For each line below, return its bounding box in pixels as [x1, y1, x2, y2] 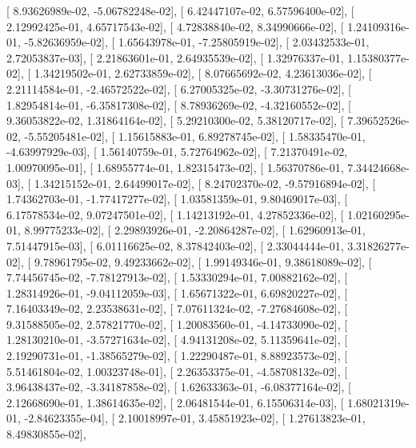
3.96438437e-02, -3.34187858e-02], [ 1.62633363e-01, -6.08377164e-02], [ [6, 378, 351, 395]
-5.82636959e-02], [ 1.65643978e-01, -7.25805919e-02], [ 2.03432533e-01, [24, 34, 370, 50]
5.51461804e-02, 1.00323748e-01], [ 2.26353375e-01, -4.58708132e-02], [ [6, 362, 348, 379]
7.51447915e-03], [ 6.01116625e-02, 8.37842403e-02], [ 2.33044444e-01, [6, 237, 344, 254]
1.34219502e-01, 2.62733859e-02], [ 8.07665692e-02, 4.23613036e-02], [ [34, 65, 372, 82]
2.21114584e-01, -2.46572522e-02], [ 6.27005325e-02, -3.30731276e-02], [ [6, 80, 351, 97]
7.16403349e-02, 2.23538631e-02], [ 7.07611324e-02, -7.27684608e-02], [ [6, 300, 348, 317]
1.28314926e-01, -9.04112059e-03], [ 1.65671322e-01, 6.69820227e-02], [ [6, 284, 348, 301]
